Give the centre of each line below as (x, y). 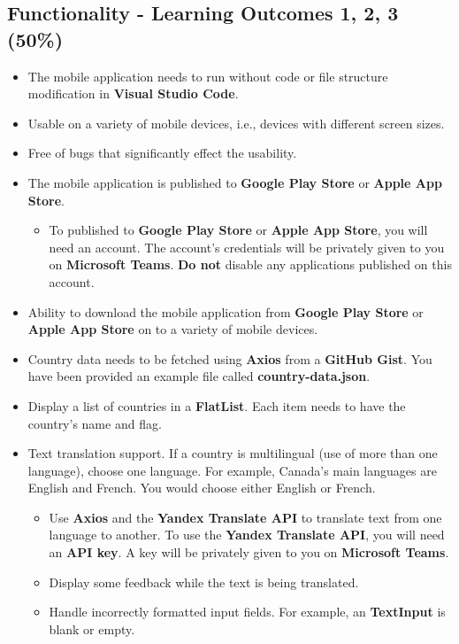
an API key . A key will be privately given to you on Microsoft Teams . (249, 552)
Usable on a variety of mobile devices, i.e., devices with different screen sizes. (236, 123)
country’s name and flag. (95, 423)
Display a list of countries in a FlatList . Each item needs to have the (217, 405)
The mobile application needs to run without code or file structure (208, 76)
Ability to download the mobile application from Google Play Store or (226, 311)
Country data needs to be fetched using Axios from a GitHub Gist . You (230, 358)
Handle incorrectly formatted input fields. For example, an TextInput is (247, 612)
